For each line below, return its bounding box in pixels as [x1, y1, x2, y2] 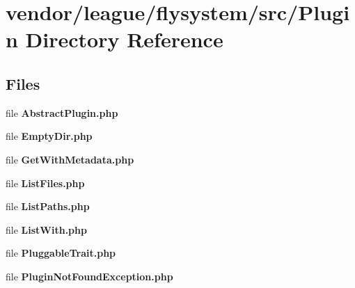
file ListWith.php [6, 222, 87, 237]
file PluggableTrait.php [6, 246, 116, 260]
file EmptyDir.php [6, 129, 93, 143]
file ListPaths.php [6, 199, 90, 214]
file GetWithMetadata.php [6, 152, 134, 166]
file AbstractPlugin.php [6, 105, 118, 120]
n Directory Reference [6, 25, 223, 54]
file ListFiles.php [6, 175, 85, 190]
